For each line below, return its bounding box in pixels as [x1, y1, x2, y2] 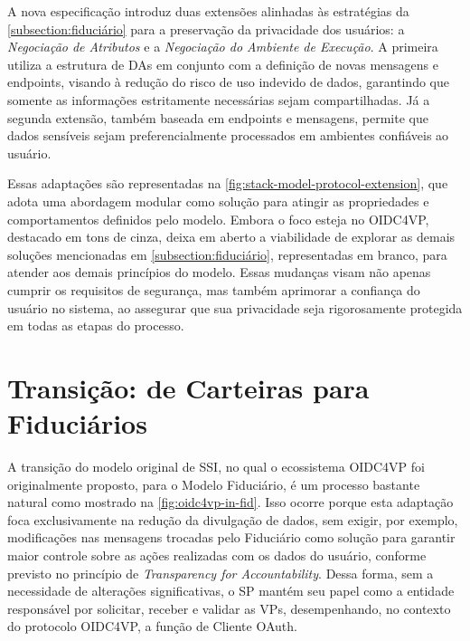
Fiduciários [7, 405, 147, 442]
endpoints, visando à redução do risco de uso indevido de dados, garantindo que [7, 72, 449, 91]
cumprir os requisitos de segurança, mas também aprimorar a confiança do [7, 280, 420, 299]
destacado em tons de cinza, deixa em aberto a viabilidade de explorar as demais [7, 227, 456, 246]
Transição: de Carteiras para [7, 368, 370, 406]
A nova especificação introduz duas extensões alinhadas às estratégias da [7, 2, 409, 20]
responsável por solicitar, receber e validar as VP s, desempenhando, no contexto [7, 598, 451, 617]
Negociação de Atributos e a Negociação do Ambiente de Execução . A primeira [7, 37, 438, 56]
